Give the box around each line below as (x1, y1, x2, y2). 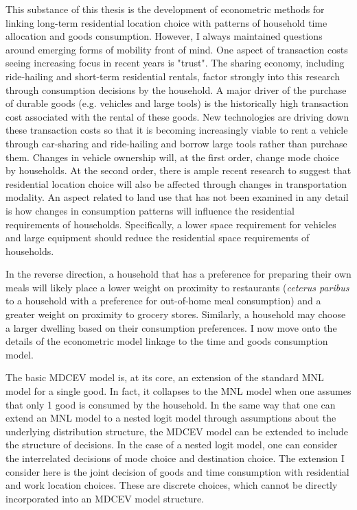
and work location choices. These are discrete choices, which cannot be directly (5, 478, 338, 492)
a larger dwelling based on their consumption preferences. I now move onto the (5, 320, 337, 335)
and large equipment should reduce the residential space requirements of (5, 230, 310, 245)
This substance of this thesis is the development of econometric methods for (5, 2, 325, 16)
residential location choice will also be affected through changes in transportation (5, 176, 347, 191)
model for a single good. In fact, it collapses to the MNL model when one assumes (5, 384, 352, 398)
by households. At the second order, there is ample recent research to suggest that (5, 163, 352, 178)
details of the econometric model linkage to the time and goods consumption (5, 334, 328, 348)
